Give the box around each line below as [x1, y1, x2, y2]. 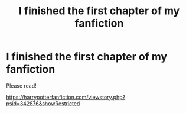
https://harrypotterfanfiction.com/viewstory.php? [6, 93, 126, 101]
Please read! [6, 82, 37, 89]
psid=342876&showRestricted [6, 99, 80, 107]
